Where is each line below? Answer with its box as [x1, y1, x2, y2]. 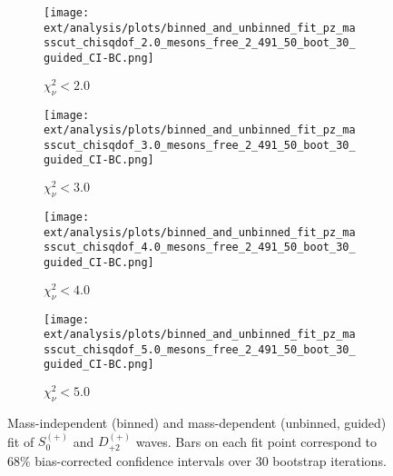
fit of [7, 431, 34, 451]
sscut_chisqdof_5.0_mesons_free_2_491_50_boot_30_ [44, 342, 356, 356]
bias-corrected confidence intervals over [34, 451, 252, 470]
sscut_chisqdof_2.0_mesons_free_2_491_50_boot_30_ [44, 36, 356, 50]
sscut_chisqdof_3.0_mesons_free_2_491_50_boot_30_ [44, 138, 356, 152]
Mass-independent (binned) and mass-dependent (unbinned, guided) [7, 413, 387, 431]
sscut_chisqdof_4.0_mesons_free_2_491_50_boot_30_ [44, 241, 356, 254]
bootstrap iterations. [272, 451, 387, 470]
